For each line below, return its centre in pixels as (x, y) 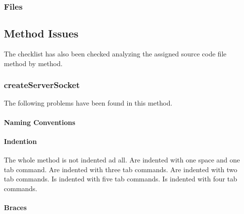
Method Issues (41, 33)
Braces (15, 207)
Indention (20, 141)
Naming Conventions (40, 122)
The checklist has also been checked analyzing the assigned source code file (115, 54)
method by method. (33, 63)
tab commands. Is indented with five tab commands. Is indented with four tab (121, 179)
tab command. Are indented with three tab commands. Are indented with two (121, 169)
